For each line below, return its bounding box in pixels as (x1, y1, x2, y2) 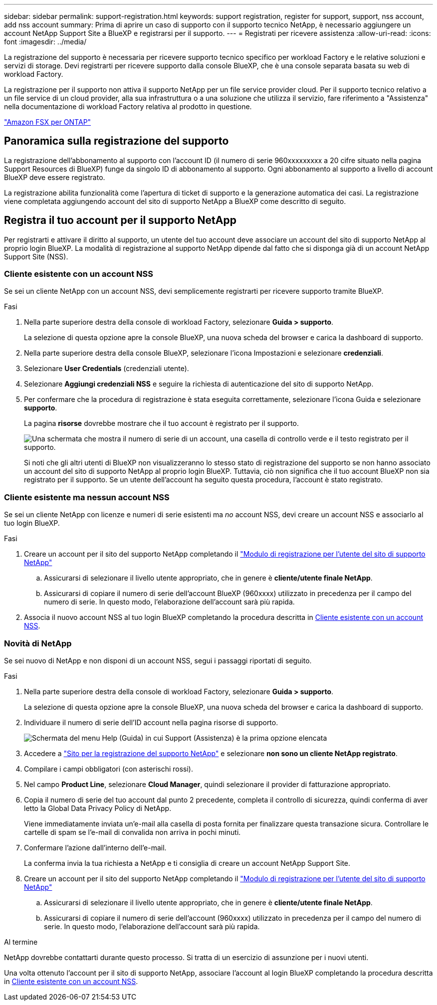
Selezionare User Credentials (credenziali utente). (24, 364, 189, 373)
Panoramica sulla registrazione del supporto (4, 135, 229, 148)
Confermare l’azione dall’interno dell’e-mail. (24, 843, 167, 852)
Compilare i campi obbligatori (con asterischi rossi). (24, 764, 194, 773)
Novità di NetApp (4, 638, 72, 648)
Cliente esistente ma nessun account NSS (4, 492, 170, 502)
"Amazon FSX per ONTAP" (4, 118, 91, 126)
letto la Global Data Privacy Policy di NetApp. (24, 804, 172, 812)
